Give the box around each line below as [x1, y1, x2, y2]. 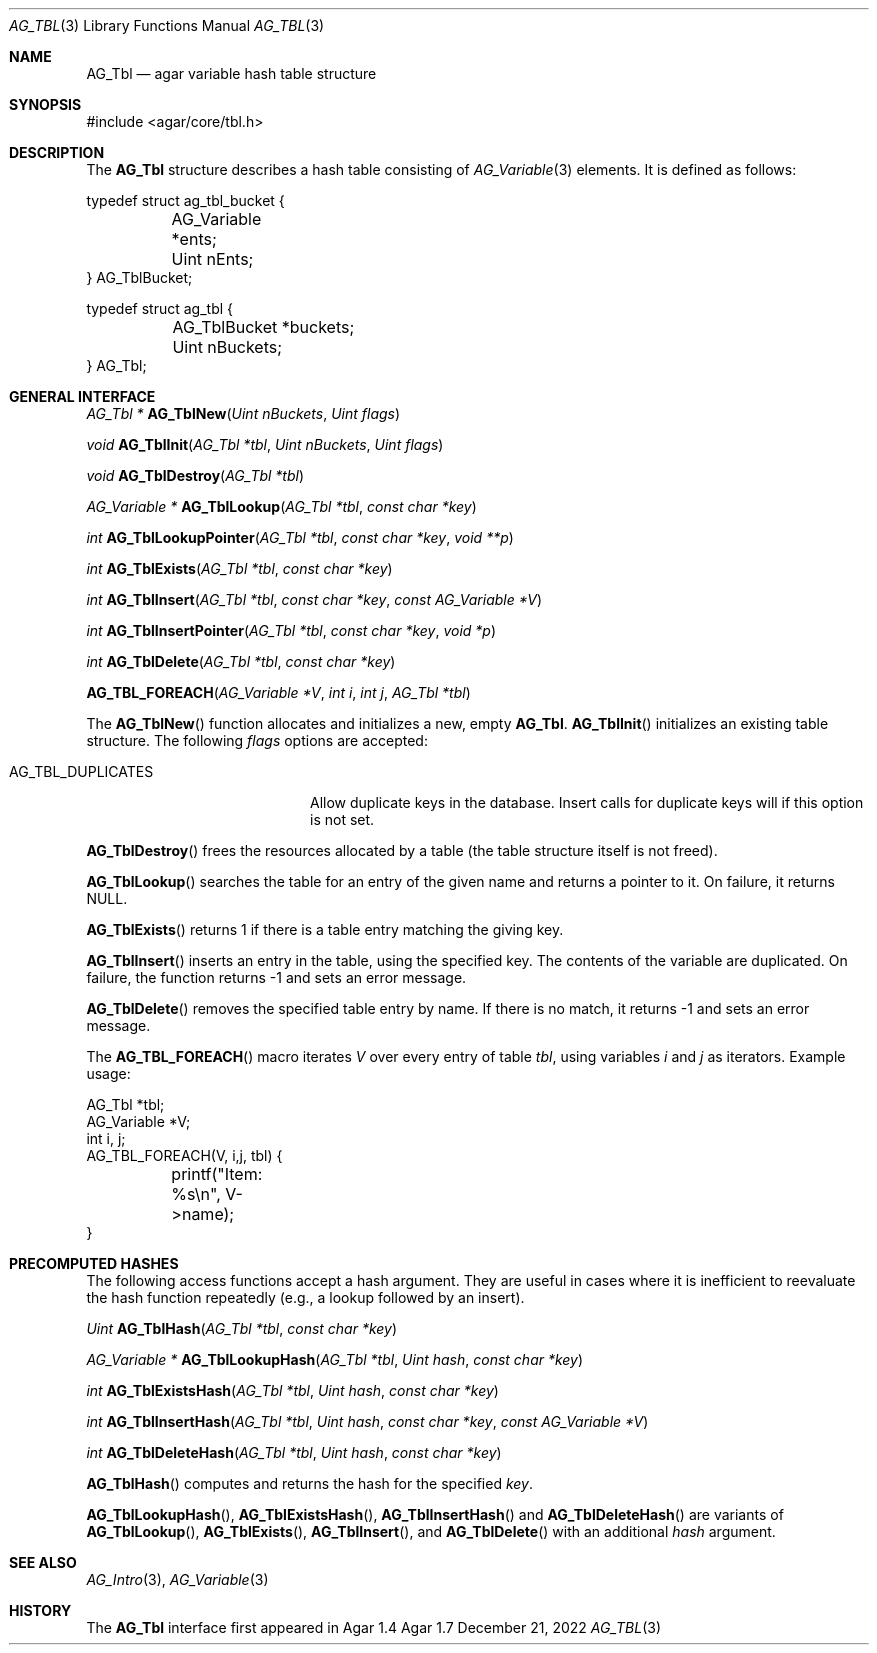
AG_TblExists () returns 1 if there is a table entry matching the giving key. [86, 921, 564, 938]
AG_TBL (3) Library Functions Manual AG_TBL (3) [9, 17, 325, 34]
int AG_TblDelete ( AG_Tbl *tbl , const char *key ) [86, 653, 396, 670]
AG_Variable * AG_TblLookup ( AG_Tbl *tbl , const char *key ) [86, 498, 477, 515]
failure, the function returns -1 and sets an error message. [86, 969, 467, 986]
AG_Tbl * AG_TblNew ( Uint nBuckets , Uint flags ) [86, 405, 401, 422]
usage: [86, 1065, 131, 1082]
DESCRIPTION [9, 144, 105, 161]
